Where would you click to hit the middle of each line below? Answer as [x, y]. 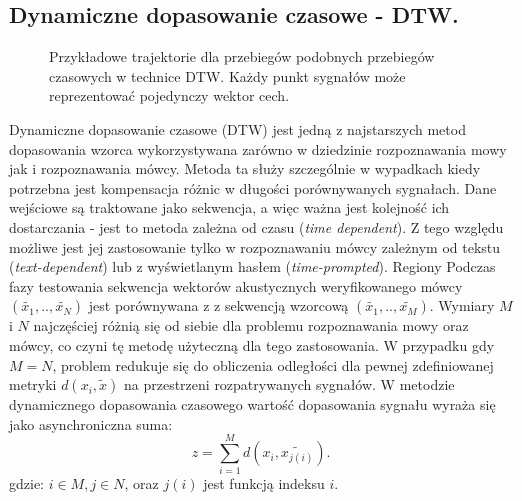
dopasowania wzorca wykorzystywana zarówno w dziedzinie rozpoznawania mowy [258, 148]
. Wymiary [462, 305]
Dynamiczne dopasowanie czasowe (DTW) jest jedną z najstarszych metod [237, 128]
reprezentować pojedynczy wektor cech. [169, 95]
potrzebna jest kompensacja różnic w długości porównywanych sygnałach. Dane [253, 187]
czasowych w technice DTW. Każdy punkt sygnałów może [227, 75]
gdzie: [26, 483]
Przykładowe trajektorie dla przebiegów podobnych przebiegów [242, 56]
